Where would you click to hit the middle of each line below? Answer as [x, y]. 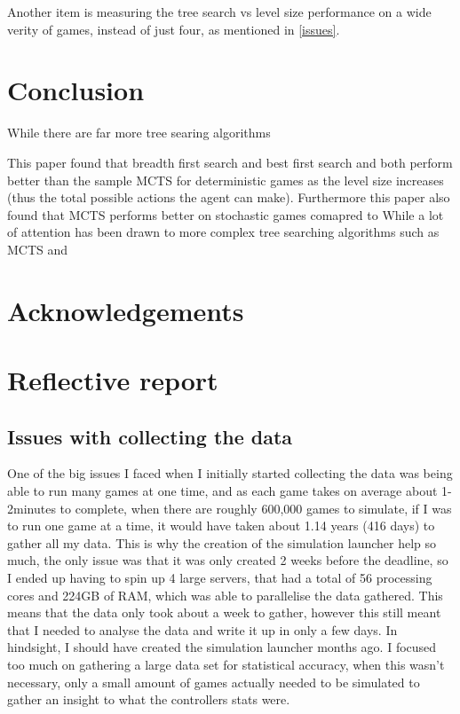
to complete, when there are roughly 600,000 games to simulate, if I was [256, 508]
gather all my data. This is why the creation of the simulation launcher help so [222, 542]
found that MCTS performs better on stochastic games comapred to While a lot [226, 214]
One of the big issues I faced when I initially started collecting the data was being [230, 473]
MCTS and [38, 249]
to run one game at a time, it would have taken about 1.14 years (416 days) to [221, 526]
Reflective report [113, 380]
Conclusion [76, 90]
